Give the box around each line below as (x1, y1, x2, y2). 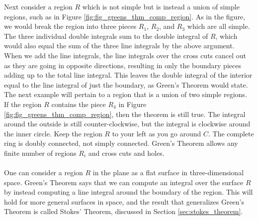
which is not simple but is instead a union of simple (82, 1, 240, 11)
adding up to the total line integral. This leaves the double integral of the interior (4, 70, 253, 80)
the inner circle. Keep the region (4, 128, 102, 138)
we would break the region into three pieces (4, 21, 137, 31)
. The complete (208, 128, 254, 138)
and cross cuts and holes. (88, 147, 165, 158)
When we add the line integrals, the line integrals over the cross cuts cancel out (4, 50, 246, 60)
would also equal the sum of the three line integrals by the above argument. (4, 40, 235, 51)
